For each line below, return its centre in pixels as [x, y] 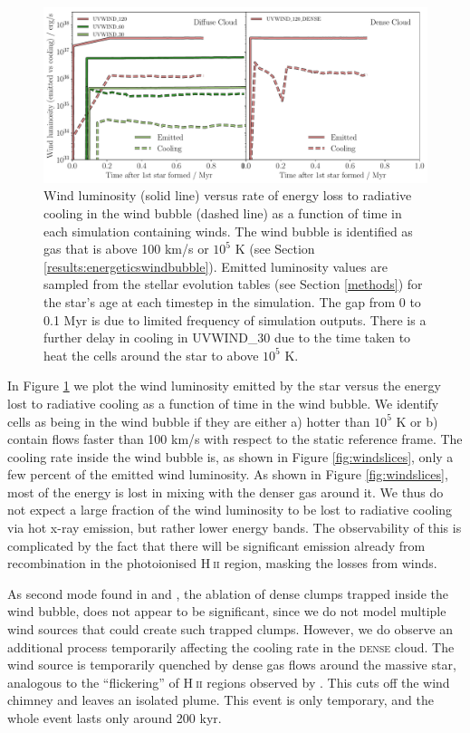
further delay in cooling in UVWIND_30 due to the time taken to [227, 338]
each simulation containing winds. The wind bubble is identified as [228, 231]
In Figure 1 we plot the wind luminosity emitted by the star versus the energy [224, 386]
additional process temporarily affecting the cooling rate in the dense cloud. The [231, 646]
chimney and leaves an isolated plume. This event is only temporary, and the [221, 700]
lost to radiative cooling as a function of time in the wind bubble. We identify [223, 403]
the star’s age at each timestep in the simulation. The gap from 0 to [232, 301]
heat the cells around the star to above [151, 355]
